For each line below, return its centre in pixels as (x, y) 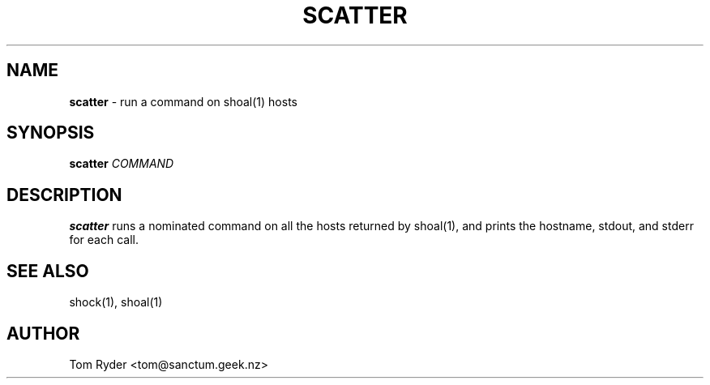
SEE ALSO (48, 271)
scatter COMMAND (122, 164)
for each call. (104, 240)
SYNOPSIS (51, 133)
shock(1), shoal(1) (116, 302)
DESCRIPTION (64, 195)
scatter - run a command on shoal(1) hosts (183, 101)
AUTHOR (43, 333)
